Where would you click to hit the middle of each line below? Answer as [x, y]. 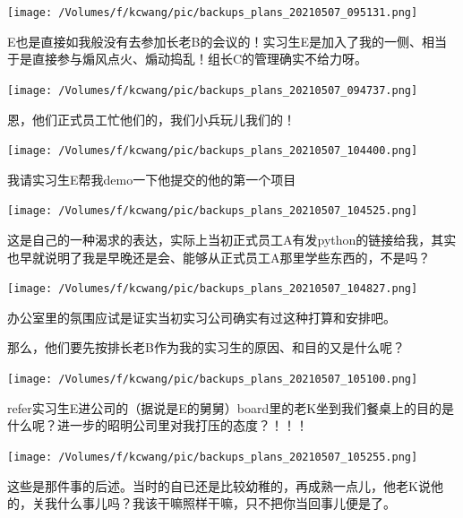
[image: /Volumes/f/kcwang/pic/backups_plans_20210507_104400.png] [213, 151]
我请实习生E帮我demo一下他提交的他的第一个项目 [152, 179]
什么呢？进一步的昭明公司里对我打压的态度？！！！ [158, 425]
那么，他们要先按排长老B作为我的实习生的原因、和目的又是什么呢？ [206, 347]
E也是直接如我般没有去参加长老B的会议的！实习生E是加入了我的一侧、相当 [227, 41]
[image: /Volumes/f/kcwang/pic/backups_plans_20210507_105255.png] [213, 457]
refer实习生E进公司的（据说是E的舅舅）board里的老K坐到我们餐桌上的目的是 [231, 407]
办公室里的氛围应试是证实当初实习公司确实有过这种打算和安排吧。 [201, 317]
